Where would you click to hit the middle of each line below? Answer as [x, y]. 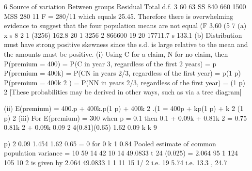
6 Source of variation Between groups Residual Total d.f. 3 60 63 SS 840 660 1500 [125, 6]
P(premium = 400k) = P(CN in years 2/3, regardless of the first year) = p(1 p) [122, 73]
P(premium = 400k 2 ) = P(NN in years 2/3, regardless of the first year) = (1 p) [125, 82]
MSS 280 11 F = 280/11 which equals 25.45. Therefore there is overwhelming [119, 16]
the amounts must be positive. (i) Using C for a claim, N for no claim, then [116, 54]
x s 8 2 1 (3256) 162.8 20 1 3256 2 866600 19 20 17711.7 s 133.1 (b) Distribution [123, 35]
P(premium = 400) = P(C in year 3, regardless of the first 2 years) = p [110, 63]
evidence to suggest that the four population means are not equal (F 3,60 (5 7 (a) [125, 25]
